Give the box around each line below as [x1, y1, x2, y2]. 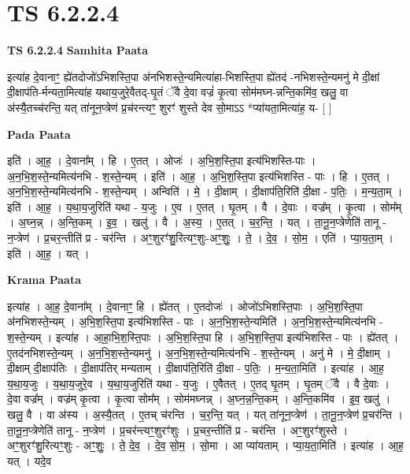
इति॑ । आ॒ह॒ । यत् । [7, 244, 90, 261]
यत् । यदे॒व [7, 452, 52, 468]
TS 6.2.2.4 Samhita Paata [7, 42, 149, 58]
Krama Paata [7, 271, 81, 288]
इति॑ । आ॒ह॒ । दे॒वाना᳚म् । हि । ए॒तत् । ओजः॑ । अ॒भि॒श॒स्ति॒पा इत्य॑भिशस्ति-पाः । [7, 152, 316, 169]
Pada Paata [7, 125, 71, 142]
